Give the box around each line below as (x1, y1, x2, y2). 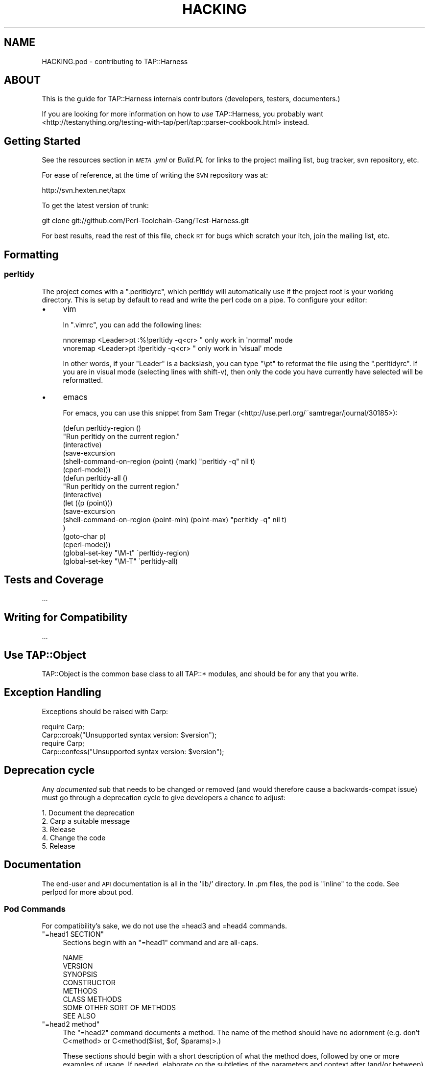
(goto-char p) (63, 532, 106, 540)
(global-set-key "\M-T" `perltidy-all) (63, 556, 178, 565)
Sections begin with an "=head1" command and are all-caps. (63, 938, 259, 947)
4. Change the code (42, 833, 106, 842)
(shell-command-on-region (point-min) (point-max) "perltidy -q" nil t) (63, 515, 287, 524)
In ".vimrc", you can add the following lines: (63, 320, 202, 329)
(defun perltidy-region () (63, 423, 141, 432)
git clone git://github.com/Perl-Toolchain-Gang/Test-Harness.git (42, 216, 249, 225)
